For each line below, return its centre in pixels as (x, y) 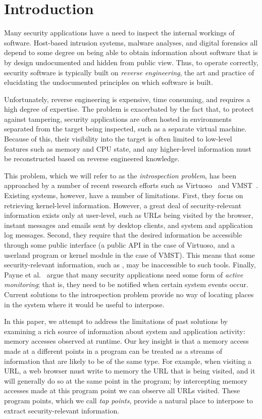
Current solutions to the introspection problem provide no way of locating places (129, 294)
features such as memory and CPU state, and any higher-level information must (128, 148)
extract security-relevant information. (62, 410)
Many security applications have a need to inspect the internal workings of (119, 33)
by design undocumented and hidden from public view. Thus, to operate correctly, (131, 62)
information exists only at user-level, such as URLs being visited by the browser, (129, 215)
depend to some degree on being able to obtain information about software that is (131, 52)
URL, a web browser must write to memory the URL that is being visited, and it (130, 371)
